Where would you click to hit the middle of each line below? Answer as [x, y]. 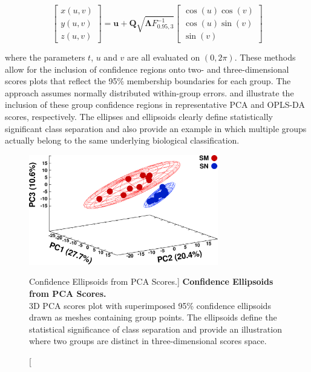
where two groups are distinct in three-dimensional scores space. [148, 341]
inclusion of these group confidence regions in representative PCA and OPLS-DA [155, 105]
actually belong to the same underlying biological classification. [122, 140]
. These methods [265, 57]
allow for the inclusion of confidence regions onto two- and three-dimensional [147, 69]
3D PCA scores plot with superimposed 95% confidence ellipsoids [150, 305]
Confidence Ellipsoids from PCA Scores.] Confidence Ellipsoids [151, 281]
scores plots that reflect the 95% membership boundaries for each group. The [148, 81]
